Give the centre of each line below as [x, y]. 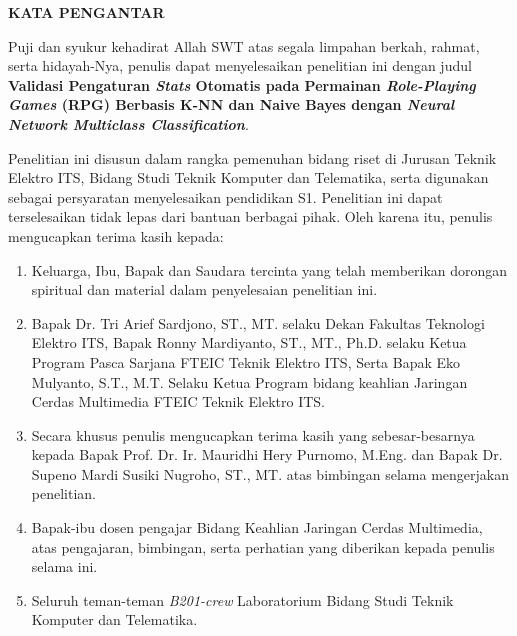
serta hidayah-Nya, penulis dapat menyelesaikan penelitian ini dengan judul [240, 65]
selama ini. [64, 566]
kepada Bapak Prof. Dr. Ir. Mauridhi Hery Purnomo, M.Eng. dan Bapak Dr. [267, 454]
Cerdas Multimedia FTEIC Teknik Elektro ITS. [178, 401]
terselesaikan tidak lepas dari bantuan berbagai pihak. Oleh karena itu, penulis [250, 216]
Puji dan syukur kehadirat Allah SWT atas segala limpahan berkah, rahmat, [244, 45]
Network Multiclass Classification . [128, 123]
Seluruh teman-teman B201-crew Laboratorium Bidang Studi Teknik [242, 599]
